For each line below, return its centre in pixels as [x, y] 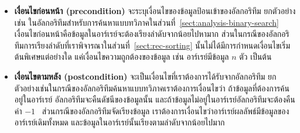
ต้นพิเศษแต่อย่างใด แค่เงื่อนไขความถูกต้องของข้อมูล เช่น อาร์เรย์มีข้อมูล [122, 57]
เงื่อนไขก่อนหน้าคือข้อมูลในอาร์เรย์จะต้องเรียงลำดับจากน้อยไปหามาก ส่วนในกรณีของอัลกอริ [152, 34]
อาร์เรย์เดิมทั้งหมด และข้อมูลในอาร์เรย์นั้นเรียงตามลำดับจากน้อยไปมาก [120, 122]
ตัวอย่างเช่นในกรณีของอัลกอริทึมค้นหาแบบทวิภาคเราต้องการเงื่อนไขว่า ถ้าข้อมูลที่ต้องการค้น [152, 88]
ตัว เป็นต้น [255, 57]
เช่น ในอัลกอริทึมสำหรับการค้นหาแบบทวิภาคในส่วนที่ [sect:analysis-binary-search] [146, 22]
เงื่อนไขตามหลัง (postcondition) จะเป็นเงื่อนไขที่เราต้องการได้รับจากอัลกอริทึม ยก [145, 76]
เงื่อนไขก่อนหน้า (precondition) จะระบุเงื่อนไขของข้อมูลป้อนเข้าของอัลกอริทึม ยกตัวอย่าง [155, 11]
